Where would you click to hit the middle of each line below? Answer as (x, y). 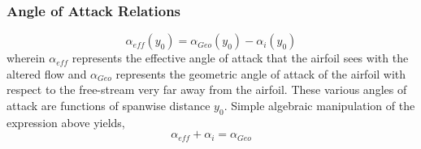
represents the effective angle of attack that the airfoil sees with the (240, 58)
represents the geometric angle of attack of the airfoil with (261, 73)
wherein (26, 58)
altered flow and (47, 73)
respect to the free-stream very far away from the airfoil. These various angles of (207, 89)
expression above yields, (66, 122)
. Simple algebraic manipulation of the (319, 105)
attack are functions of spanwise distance (109, 105)
